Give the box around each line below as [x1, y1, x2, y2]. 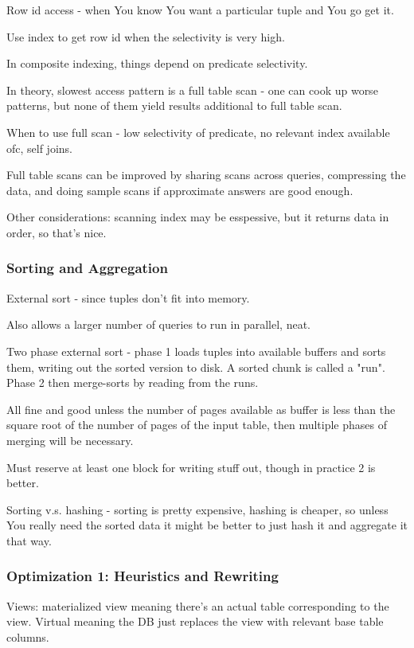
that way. [6, 532, 52, 548]
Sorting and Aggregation [6, 258, 168, 278]
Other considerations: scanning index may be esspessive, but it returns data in [6, 209, 389, 225]
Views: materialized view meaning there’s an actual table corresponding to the [6, 597, 389, 614]
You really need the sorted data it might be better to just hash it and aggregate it [6, 517, 408, 533]
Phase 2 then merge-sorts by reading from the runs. [6, 374, 259, 391]
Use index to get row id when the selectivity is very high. [6, 28, 285, 45]
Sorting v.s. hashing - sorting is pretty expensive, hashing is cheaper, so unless [6, 501, 389, 517]
